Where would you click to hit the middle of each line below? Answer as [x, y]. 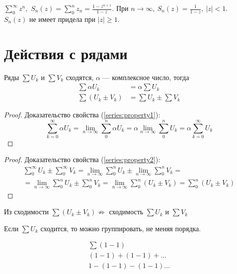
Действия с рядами [66, 53]
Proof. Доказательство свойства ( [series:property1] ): [82, 115]
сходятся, [80, 77]
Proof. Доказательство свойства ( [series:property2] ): [82, 159]
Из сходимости [27, 212]
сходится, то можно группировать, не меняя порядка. [121, 228]
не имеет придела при [62, 19]
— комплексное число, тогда [146, 77]
